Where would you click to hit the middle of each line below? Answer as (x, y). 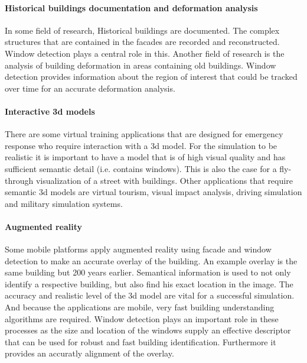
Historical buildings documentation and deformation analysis (131, 7)
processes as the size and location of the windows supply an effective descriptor (148, 330)
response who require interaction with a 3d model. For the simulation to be (141, 145)
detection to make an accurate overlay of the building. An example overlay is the (151, 260)
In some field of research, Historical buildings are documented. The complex (142, 30)
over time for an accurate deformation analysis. (90, 88)
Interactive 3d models (50, 111)
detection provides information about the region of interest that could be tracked (151, 77)
